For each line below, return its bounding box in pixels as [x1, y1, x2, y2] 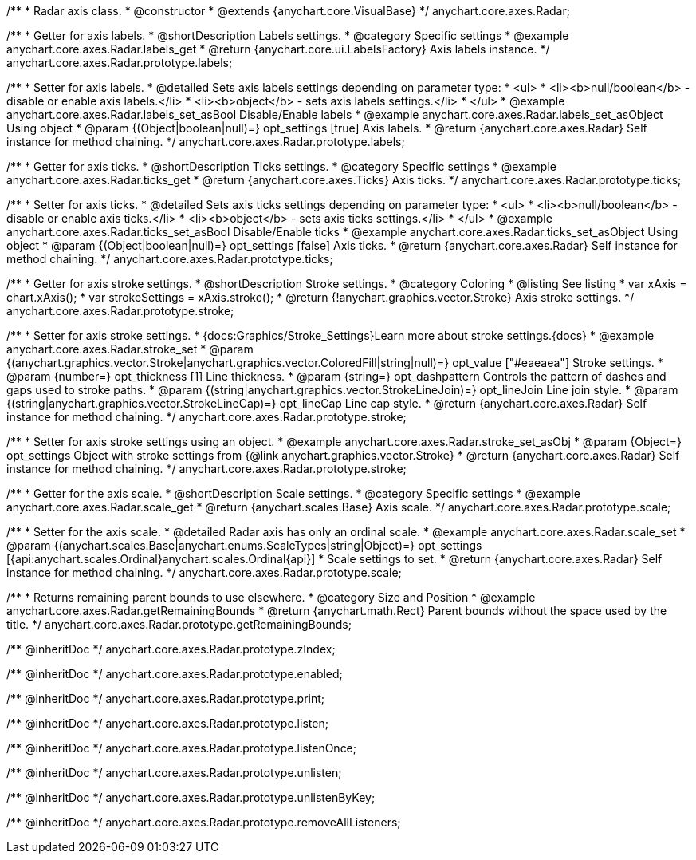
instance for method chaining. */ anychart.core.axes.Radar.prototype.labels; [6, 135, 405, 148]
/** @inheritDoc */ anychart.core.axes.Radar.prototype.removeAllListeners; [6, 815, 401, 829]
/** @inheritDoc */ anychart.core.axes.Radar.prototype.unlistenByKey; [6, 791, 376, 804]
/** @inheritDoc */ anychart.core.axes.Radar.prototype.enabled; [6, 667, 343, 681]
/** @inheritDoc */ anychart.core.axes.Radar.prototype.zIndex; [6, 642, 336, 656]
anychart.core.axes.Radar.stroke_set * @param [6, 342, 254, 356]
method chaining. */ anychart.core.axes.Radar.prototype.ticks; [6, 252, 333, 266]
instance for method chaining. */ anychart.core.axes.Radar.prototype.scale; [6, 566, 402, 579]
